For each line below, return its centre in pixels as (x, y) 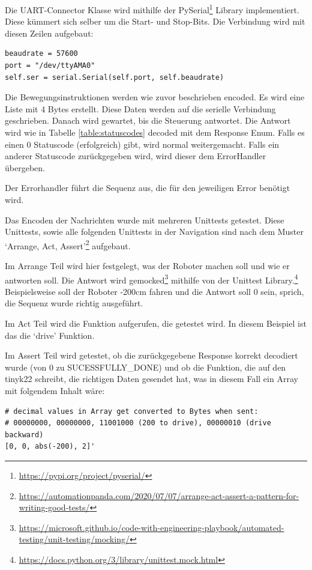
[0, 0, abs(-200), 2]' (50, 447)
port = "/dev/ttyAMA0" (50, 66)
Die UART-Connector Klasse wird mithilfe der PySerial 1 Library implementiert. (152, 9)
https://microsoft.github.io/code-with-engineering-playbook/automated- (151, 527)
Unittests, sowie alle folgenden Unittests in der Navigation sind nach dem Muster (154, 232)
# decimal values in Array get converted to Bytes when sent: (132, 411)
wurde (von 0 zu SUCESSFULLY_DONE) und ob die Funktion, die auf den (145, 367)
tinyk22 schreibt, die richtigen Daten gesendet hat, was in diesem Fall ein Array (151, 379)
